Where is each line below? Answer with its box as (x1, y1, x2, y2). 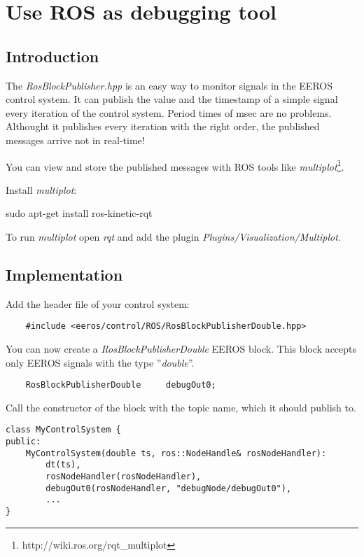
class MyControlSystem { (6, 425, 121, 435)
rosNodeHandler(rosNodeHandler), (45, 472, 202, 482)
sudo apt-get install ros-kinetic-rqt (6, 206, 153, 220)
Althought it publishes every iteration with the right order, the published (6, 119, 320, 134)
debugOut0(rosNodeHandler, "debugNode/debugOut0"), (45, 483, 292, 493)
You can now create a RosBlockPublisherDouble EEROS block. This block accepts (6, 341, 357, 356)
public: (6, 437, 41, 447)
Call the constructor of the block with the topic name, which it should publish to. (6, 400, 356, 414)
